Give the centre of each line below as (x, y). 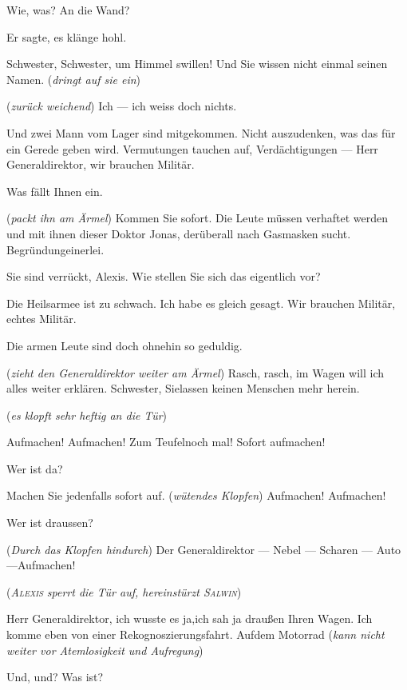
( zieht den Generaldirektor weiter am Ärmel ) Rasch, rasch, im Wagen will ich (196, 372)
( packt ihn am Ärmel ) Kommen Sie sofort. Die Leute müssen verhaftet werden (198, 218)
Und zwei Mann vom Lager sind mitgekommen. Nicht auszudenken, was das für (201, 132)
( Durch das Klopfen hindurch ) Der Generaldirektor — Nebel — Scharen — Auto (204, 549)
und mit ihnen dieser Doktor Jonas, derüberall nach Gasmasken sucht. (179, 233)
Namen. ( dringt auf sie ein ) (74, 79)
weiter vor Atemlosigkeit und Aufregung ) (105, 650)
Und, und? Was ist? (55, 677)
